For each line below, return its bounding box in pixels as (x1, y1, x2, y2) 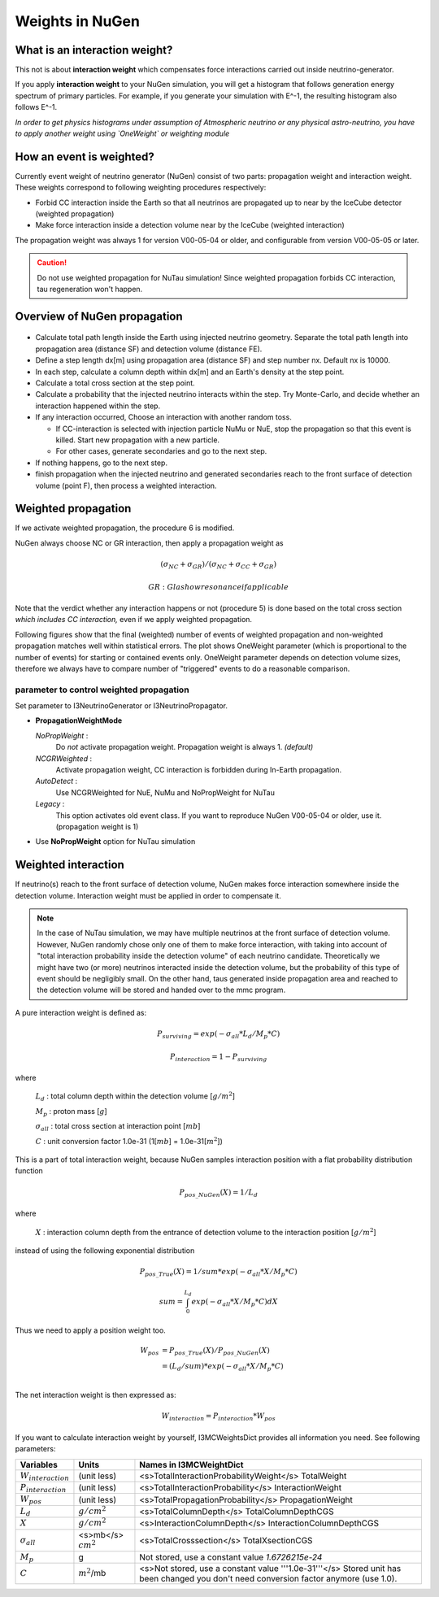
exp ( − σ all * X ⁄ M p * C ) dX (191, 1297, 278, 1308)
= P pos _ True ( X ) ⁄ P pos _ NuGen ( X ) (161, 1346, 270, 1357)
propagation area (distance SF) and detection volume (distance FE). (35, 344, 263, 354)
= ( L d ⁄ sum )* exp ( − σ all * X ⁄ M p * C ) (161, 1362, 284, 1373)
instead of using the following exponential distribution (15, 1245, 195, 1255)
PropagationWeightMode (35, 716, 123, 725)
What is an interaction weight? (15, 43, 173, 57)
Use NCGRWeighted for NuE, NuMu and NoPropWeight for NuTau (55, 787, 276, 797)
